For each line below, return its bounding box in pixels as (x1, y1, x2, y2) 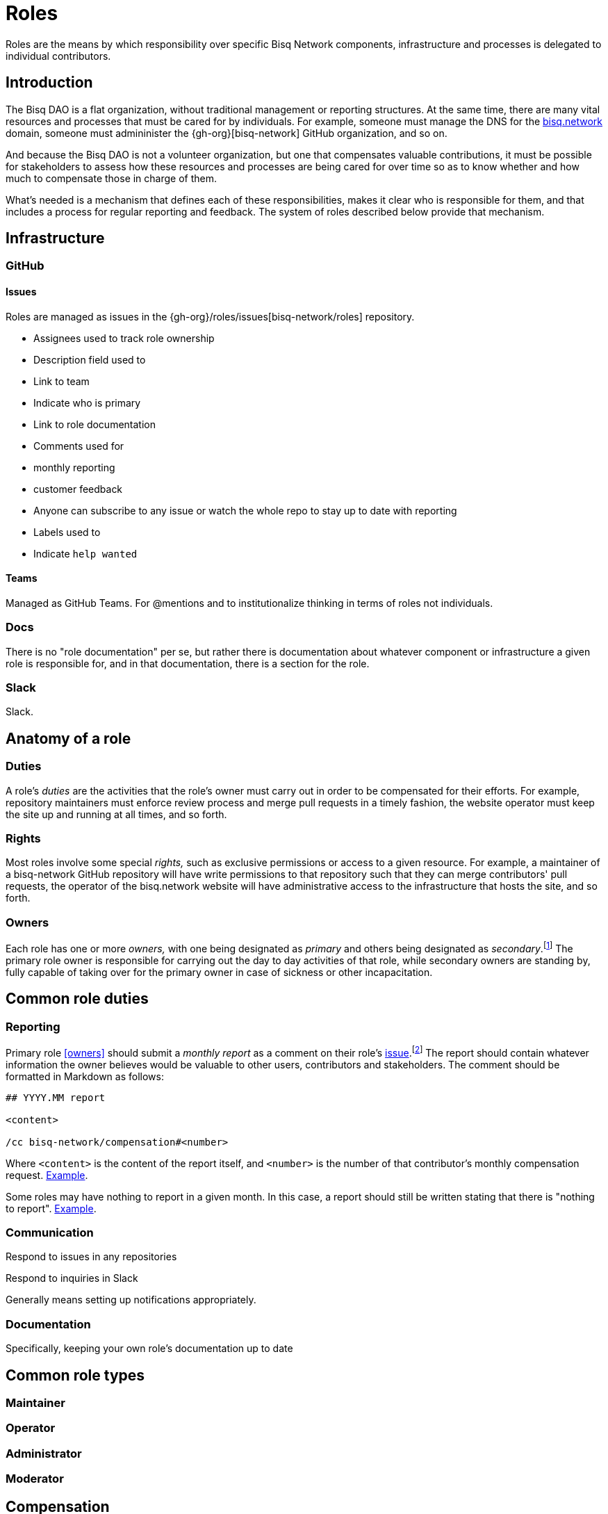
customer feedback (33, 482, 123, 495)
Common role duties (6, 990, 149, 1008)
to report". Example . (6, 1202, 97, 1214)
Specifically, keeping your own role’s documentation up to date (6, 1342, 293, 1355)
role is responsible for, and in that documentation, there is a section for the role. (6, 657, 370, 669)
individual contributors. (6, 49, 111, 62)
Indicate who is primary (33, 396, 141, 409)
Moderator (6, 1472, 64, 1486)
